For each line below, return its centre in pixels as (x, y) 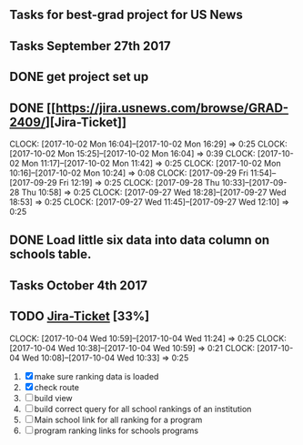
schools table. (50, 254)
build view (53, 398)
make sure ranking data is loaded (96, 376)
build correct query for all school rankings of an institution (143, 409)
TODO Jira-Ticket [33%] (80, 316)
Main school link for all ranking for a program (118, 420)
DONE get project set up (79, 77)
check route (57, 387)
